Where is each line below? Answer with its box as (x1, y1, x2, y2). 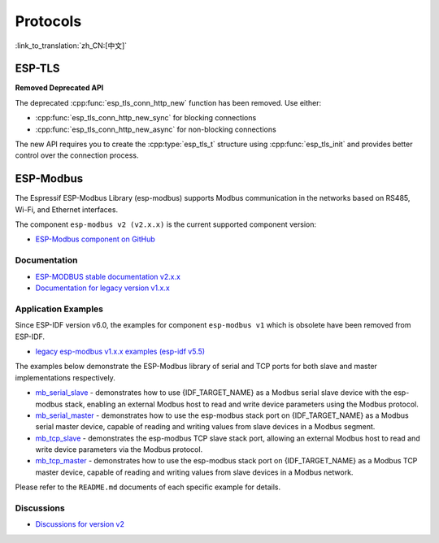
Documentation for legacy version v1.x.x (35, 283, 170, 293)
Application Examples (15, 303, 103, 315)
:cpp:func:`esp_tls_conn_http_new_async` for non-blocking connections (35, 124, 276, 134)
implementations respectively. (15, 372, 115, 382)
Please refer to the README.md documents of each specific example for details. (15, 482, 280, 492)
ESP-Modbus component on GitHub (35, 234, 156, 244)
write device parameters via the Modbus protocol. (35, 445, 203, 454)
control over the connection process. (15, 150, 139, 160)
